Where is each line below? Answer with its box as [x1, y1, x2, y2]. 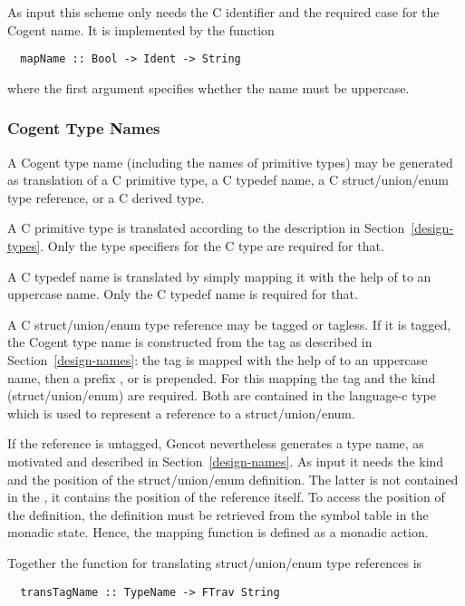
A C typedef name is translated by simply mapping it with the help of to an [7, 266, 431, 285]
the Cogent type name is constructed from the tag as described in [7, 332, 373, 351]
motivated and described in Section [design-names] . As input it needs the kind [7, 451, 444, 470]
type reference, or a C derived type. [7, 188, 205, 207]
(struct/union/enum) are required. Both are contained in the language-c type [7, 386, 436, 405]
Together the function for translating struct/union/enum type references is [7, 553, 422, 572]
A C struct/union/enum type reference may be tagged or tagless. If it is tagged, [7, 314, 451, 333]
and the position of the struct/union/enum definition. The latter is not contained [7, 469, 459, 488]
